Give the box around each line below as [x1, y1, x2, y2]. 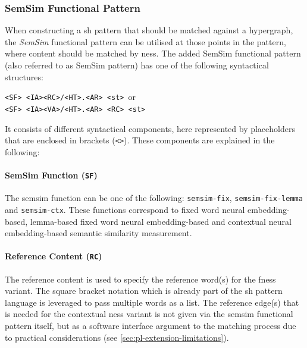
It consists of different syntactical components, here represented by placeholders [5, 122, 295, 134]
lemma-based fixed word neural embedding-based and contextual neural [30, 215, 292, 227]
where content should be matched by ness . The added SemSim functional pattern [5, 47, 301, 59]
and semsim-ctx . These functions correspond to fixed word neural [5, 203, 245, 215]
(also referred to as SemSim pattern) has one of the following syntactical [5, 59, 269, 71]
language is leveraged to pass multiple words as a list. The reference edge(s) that [5, 296, 299, 308]
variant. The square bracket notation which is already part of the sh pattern [5, 284, 283, 297]
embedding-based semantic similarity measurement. [5, 227, 192, 239]
